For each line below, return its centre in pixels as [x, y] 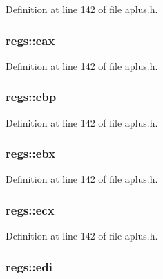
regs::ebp [31, 97]
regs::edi [29, 266]
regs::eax [30, 40]
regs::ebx [31, 153]
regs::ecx [30, 209]
